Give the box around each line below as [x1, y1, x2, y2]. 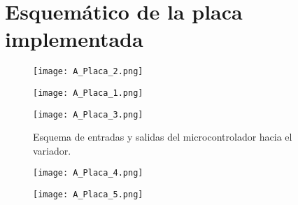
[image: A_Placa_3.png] [33, 109, 143, 120]
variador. [33, 143, 71, 157]
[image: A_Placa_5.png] [33, 190, 143, 200]
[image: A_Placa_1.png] [33, 87, 143, 98]
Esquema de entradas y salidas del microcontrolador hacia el [33, 129, 292, 144]
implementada [5, 24, 143, 53]
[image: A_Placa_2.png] [33, 66, 143, 77]
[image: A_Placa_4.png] [33, 168, 143, 178]
